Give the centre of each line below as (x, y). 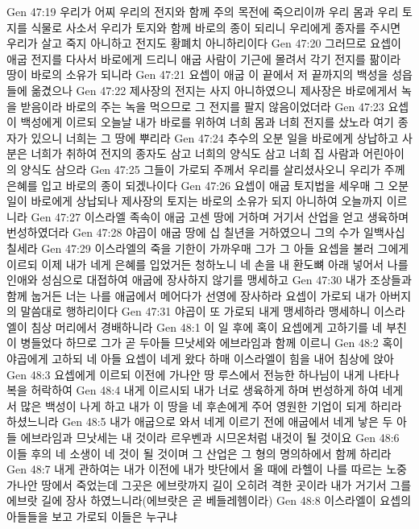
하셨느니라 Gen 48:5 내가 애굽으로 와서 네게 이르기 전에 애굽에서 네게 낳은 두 (200, 422)
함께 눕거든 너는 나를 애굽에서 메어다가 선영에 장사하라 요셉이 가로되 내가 (191, 295)
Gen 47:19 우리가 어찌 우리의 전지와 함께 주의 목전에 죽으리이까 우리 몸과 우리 (203, 11)
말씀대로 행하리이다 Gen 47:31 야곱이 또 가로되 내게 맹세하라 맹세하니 (195, 311)
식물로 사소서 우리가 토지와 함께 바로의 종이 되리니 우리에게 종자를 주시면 (216, 27)
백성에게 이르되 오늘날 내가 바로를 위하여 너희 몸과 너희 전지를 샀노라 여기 (207, 122)
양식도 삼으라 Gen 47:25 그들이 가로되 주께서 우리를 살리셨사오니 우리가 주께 (213, 169)
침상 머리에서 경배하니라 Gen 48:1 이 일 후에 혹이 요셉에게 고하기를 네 (207, 326)
